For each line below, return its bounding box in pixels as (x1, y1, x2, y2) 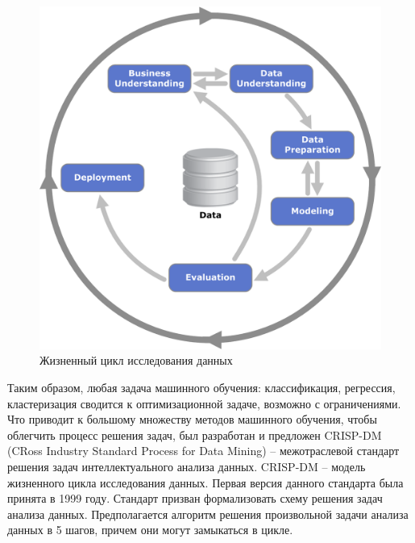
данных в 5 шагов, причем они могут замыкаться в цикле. (7, 521, 293, 538)
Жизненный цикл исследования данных (39, 352, 233, 369)
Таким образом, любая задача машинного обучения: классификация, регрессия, (7, 379, 396, 396)
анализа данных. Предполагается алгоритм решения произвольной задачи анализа (7, 505, 409, 522)
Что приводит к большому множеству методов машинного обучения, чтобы (7, 411, 377, 428)
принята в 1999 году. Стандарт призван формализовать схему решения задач (7, 490, 383, 507)
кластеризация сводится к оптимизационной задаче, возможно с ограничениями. (7, 395, 401, 411)
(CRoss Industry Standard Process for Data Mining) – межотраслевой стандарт (7, 442, 400, 459)
